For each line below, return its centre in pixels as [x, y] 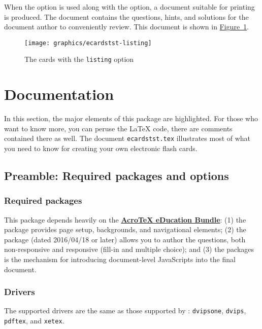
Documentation [59, 94]
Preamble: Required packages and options [117, 176]
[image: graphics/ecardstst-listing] [88, 43]
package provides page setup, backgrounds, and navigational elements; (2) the [125, 229]
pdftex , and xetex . [34, 321]
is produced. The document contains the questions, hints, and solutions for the [126, 16]
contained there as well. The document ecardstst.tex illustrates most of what [127, 138]
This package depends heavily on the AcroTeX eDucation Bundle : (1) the [125, 219]
